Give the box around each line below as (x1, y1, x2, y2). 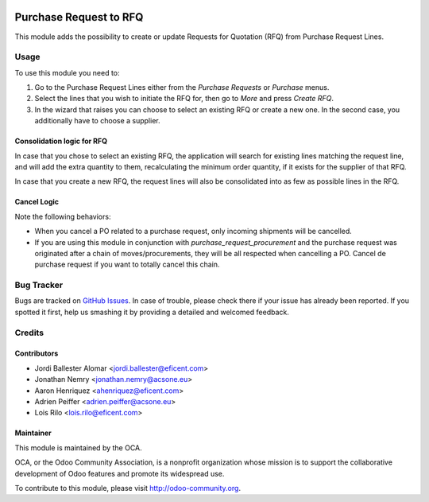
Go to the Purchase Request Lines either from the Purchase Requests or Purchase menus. (34, 83, 330, 92)
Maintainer (14, 428, 52, 438)
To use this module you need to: (14, 68, 120, 77)
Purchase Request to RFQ (14, 10, 144, 24)
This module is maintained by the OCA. (14, 442, 142, 453)
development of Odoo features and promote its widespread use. (14, 469, 225, 478)
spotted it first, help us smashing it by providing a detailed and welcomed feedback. (14, 307, 289, 317)
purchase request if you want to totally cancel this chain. (34, 259, 220, 270)
